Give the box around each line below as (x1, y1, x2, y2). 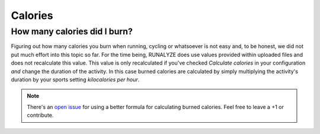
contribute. (27, 111, 54, 119)
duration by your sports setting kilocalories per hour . (11, 76, 140, 83)
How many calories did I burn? (11, 26, 133, 37)
